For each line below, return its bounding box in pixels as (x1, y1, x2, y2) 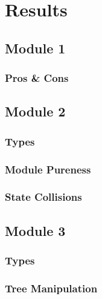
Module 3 (5, 221, 66, 240)
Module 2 (5, 102, 66, 121)
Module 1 (5, 38, 66, 57)
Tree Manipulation (5, 280, 98, 295)
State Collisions (5, 189, 82, 204)
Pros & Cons (5, 70, 69, 86)
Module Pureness (5, 161, 91, 176)
